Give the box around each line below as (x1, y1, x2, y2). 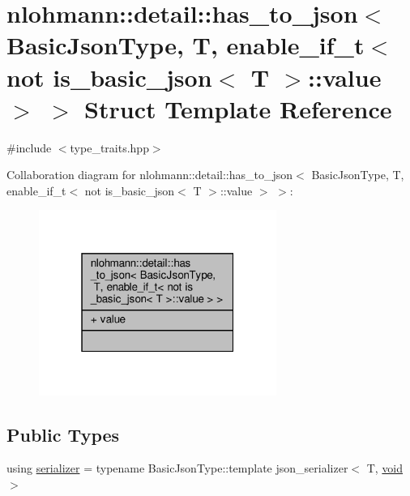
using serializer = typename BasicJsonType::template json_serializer (6, 460, 348, 477)
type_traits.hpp (70, 139, 149, 156)
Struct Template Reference (84, 92, 392, 125)
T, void (366, 460, 404, 477)
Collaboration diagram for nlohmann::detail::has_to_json (6, 166, 293, 183)
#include (6, 139, 52, 156)
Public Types (6, 421, 120, 447)
